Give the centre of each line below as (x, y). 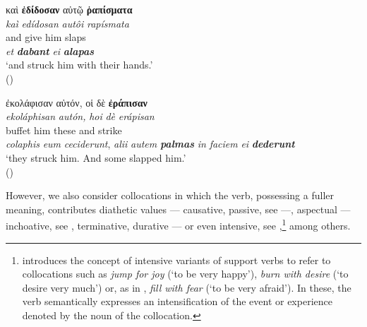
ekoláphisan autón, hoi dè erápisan (80, 116)
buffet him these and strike (64, 130)
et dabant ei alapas (50, 50)
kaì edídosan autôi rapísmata (67, 23)
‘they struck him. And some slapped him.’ (96, 157)
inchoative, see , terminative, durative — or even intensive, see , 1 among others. (178, 224)
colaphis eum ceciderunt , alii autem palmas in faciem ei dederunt (150, 144)
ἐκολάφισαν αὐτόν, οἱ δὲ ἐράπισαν (77, 102)
